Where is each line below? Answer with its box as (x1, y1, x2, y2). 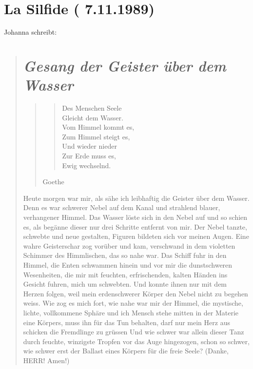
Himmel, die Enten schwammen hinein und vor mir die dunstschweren (23, 259, 233, 270)
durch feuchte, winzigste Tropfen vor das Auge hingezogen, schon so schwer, (23, 336, 250, 346)
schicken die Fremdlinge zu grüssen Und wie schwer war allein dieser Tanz (23, 327, 244, 337)
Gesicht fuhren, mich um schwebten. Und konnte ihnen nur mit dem (23, 279, 227, 289)
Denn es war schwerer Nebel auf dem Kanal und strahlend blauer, (23, 202, 220, 213)
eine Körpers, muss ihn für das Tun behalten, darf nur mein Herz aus (23, 317, 230, 327)
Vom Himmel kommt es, (62, 122, 135, 132)
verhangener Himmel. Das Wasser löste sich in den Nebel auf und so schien (23, 212, 248, 222)
